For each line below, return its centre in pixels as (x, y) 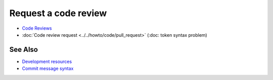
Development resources (47, 61)
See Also (24, 50)
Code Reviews (37, 28)
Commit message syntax (48, 68)
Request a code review (58, 13)
